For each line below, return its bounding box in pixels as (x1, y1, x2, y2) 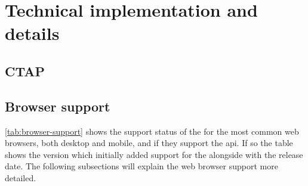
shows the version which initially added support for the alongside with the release (5, 148, 303, 160)
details (5, 21, 60, 45)
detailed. (5, 171, 36, 184)
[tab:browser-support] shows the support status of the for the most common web (5, 125, 299, 137)
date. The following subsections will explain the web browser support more (5, 160, 278, 172)
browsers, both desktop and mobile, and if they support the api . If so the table (5, 137, 293, 149)
